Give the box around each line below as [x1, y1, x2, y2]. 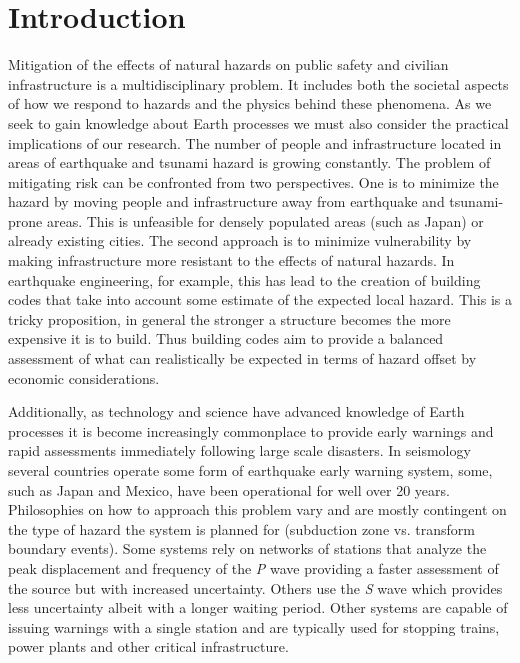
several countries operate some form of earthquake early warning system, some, [8, 460, 493, 480]
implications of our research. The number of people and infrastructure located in [8, 132, 502, 153]
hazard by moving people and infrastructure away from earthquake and [8, 191, 445, 212]
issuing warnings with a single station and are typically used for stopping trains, [8, 616, 500, 637]
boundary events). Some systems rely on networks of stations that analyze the [8, 538, 487, 559]
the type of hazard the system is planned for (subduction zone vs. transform [8, 518, 475, 539]
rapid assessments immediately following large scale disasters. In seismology [8, 440, 471, 461]
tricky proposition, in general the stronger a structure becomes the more [8, 308, 451, 329]
